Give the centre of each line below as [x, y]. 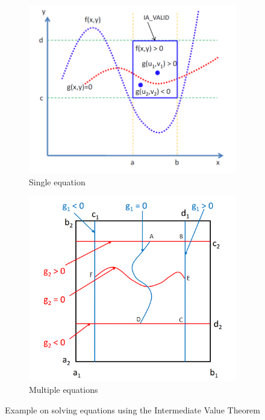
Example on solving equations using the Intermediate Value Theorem [133, 410]
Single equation [57, 181]
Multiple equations [64, 390]
